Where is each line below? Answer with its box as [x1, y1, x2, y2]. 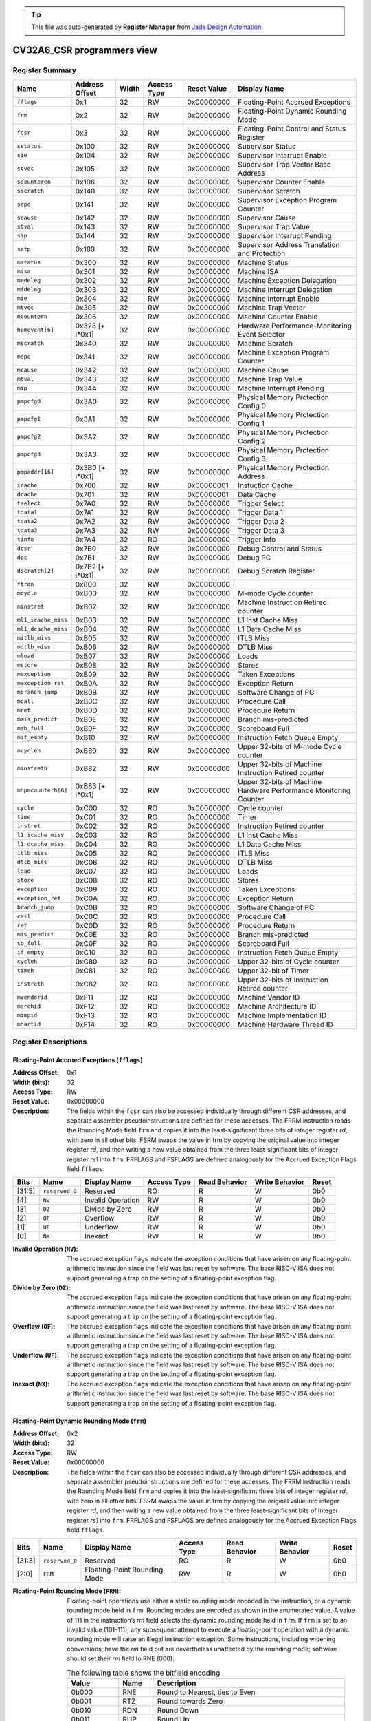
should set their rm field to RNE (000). [67, 1654, 175, 1662]
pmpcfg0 [16, 398, 41, 405]
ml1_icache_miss [16, 616, 68, 624]
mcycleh [16, 747, 41, 754]
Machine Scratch [238, 338, 293, 348]
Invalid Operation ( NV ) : [12, 1245, 78, 1253]
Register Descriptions [12, 1037, 87, 1046]
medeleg [16, 277, 41, 284]
